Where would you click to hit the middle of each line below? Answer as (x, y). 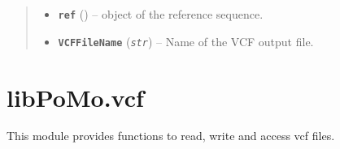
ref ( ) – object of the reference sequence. (161, 14)
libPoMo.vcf (75, 97)
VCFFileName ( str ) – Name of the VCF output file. (186, 41)
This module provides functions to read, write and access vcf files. (171, 136)
